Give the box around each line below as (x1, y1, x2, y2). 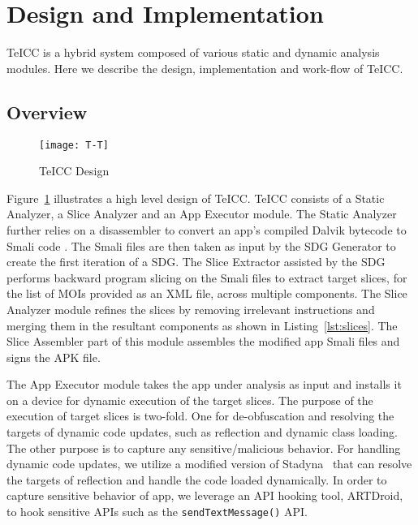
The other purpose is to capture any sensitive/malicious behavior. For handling (6, 439, 401, 456)
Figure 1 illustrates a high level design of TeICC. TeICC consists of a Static (6, 189, 385, 206)
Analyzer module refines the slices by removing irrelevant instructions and (6, 300, 375, 317)
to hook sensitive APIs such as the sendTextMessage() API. (6, 503, 308, 520)
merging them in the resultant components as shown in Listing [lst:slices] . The (6, 316, 398, 334)
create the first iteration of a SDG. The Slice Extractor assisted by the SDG (6, 253, 386, 270)
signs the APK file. (6, 348, 101, 365)
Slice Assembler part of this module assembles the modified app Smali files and (6, 333, 400, 350)
